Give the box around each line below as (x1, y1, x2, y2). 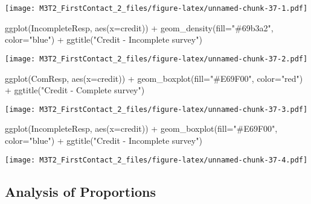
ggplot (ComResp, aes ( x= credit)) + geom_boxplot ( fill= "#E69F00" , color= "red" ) (5, 72, 303, 84)
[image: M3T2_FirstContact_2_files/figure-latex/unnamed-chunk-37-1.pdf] (5, 4, 308, 13)
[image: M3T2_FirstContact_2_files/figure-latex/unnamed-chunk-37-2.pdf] (5, 54, 308, 63)
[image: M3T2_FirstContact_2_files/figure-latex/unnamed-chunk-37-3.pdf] (5, 105, 308, 114)
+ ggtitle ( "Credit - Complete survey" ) (5, 84, 145, 96)
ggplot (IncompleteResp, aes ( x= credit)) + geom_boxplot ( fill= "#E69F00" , (5, 122, 278, 135)
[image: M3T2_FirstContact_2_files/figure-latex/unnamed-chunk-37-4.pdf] (5, 155, 308, 164)
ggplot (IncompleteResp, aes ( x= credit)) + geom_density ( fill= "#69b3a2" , (5, 21, 274, 34)
